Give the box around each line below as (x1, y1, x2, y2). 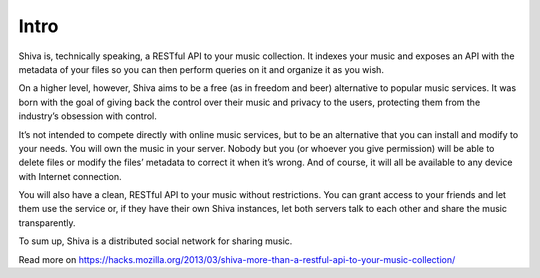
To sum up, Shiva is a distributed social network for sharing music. (18, 235, 293, 247)
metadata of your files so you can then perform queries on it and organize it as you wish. (18, 63, 385, 75)
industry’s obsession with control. (18, 110, 157, 122)
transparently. (18, 216, 76, 229)
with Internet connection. (18, 170, 122, 182)
